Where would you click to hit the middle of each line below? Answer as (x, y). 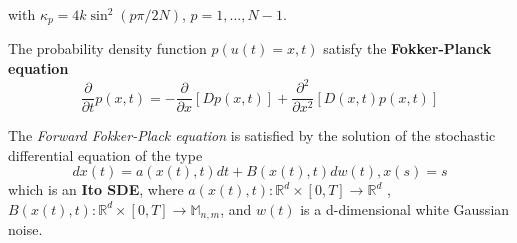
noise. (25, 229)
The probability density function (107, 48)
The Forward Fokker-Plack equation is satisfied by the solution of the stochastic (252, 135)
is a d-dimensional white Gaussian (405, 208)
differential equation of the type (105, 154)
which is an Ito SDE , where (96, 189)
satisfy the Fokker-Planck (407, 48)
